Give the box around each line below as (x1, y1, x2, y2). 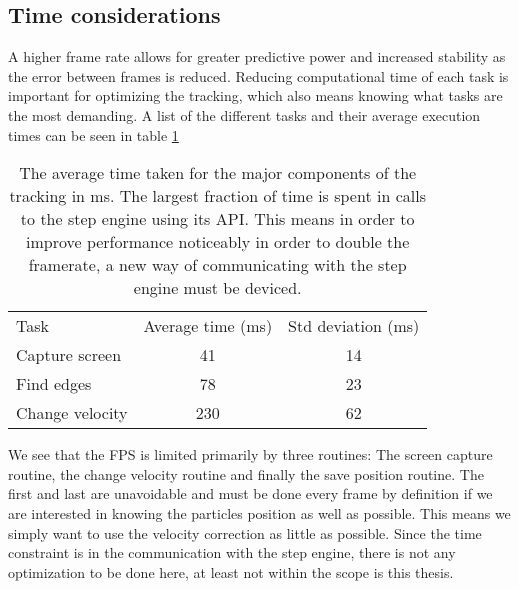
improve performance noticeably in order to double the (25, 230, 410, 254)
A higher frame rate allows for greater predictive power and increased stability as (8, 46, 506, 67)
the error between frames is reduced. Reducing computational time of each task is (8, 65, 509, 86)
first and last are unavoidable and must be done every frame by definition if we (8, 483, 493, 504)
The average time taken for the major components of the (19, 161, 417, 185)
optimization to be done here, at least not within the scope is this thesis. (8, 561, 454, 582)
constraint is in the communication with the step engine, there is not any (8, 542, 456, 563)
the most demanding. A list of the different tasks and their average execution (8, 104, 481, 125)
